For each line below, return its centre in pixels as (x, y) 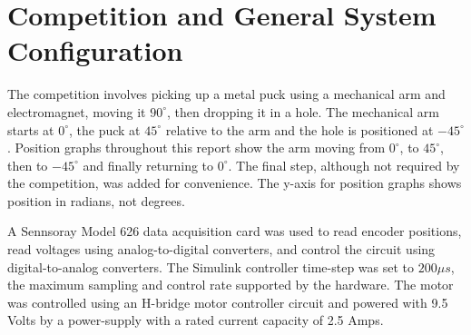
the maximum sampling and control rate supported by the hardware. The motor (231, 285)
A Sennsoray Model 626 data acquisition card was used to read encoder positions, (235, 231)
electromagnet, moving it (77, 111)
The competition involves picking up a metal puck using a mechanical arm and (226, 94)
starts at (31, 129)
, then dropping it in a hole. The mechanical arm (303, 111)
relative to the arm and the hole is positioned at (299, 129)
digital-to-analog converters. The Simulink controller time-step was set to (211, 266)
